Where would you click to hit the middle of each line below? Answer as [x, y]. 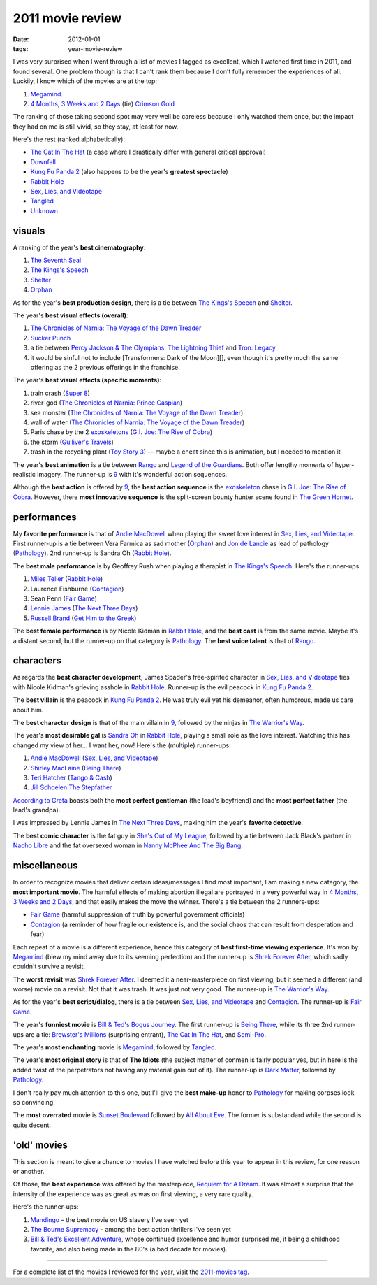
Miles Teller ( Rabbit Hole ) [67, 579]
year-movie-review [95, 48]
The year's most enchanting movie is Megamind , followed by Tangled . [115, 1047]
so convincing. [34, 1102]
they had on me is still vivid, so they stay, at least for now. [96, 127]
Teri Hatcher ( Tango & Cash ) [72, 777]
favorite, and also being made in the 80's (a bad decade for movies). [129, 1249]
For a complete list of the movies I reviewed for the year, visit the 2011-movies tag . [131, 1272]
